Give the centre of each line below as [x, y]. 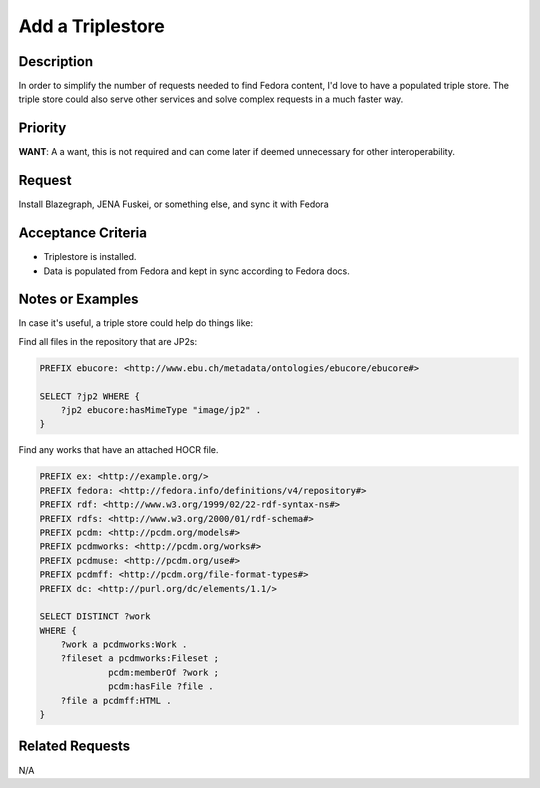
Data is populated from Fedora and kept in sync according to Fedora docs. [196, 271]
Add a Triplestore [91, 26]
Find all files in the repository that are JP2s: [108, 341]
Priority [42, 128]
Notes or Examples [78, 299]
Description [56, 61]
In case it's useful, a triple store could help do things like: [136, 323]
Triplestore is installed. [90, 257]
